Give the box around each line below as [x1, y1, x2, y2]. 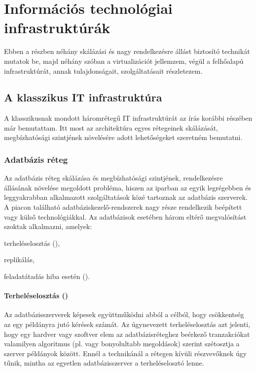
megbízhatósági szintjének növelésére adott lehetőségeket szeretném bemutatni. [4, 132, 243, 142]
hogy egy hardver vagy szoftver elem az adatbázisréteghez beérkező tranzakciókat [4, 328, 250, 339]
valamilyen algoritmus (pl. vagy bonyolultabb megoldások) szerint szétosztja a [4, 338, 240, 349]
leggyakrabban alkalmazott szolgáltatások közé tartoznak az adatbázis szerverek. [4, 192, 248, 202]
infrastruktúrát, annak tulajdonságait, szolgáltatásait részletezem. [4, 65, 203, 76]
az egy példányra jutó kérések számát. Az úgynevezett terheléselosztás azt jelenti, [4, 319, 250, 329]
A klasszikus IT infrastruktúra [4, 90, 162, 105]
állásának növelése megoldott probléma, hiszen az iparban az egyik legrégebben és [4, 182, 251, 192]
